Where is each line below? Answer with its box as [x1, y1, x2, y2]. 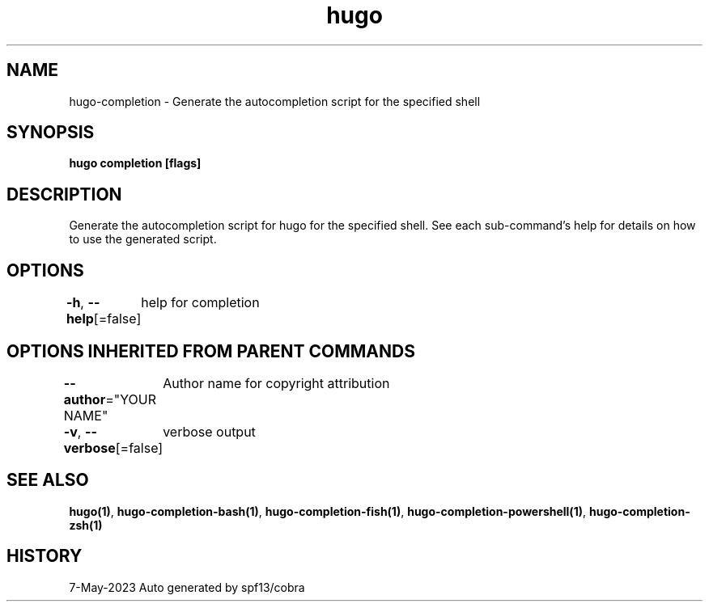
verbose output [163, 423, 256, 440]
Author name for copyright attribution [163, 374, 390, 391]
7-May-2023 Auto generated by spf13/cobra [69, 580, 305, 594]
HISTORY [6, 546, 83, 567]
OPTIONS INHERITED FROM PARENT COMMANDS [6, 340, 415, 361]
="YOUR [105, 391, 156, 407]
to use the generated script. [69, 232, 217, 247]
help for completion [141, 294, 260, 311]
